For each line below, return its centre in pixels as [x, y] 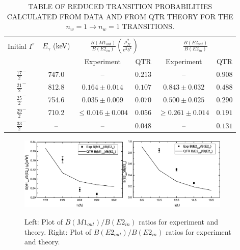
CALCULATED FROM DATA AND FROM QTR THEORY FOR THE [120, 16]
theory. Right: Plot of [58, 231]
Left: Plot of [44, 221]
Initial [17, 46]
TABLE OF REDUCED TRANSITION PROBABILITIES [120, 6]
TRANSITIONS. [148, 26]
